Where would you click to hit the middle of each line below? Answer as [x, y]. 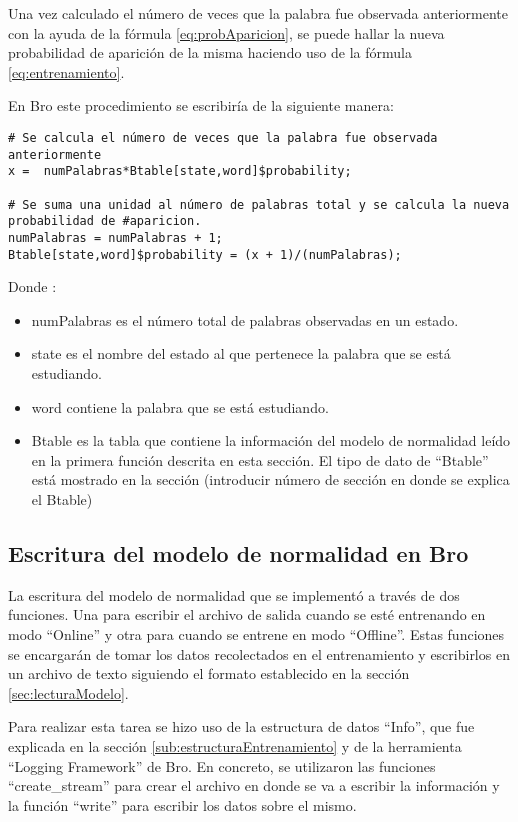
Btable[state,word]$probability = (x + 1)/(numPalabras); [205, 254]
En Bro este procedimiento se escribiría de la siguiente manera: [201, 105]
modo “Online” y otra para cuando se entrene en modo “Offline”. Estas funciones [256, 633]
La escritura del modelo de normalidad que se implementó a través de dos [234, 594]
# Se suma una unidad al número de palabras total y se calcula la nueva [259, 204]
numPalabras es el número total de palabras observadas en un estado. [245, 319]
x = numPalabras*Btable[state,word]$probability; [180, 171]
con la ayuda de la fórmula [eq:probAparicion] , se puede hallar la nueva [226, 32]
